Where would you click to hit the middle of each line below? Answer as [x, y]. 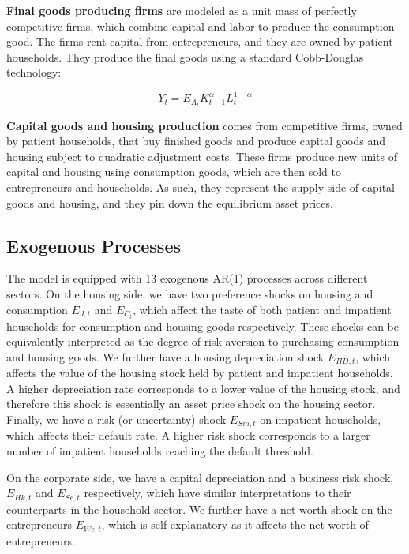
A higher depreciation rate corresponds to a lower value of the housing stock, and [203, 388]
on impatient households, [321, 419]
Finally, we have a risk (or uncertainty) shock [116, 419]
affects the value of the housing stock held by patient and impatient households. [200, 373]
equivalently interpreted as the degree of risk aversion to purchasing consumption [203, 341]
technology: [34, 72]
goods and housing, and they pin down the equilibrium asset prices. [170, 202]
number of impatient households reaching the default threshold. [160, 451]
